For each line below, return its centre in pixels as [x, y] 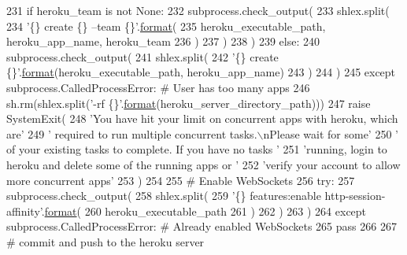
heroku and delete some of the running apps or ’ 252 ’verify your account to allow [203, 164]
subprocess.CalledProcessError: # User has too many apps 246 [158, 87]
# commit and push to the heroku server [105, 241]
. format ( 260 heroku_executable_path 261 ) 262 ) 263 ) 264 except [204, 211]
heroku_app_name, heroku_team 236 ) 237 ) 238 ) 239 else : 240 [163, 41]
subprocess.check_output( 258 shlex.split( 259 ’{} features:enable [164, 196]
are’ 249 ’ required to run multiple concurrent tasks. [132, 133]
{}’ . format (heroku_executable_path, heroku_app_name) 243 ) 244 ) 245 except [201, 72]
